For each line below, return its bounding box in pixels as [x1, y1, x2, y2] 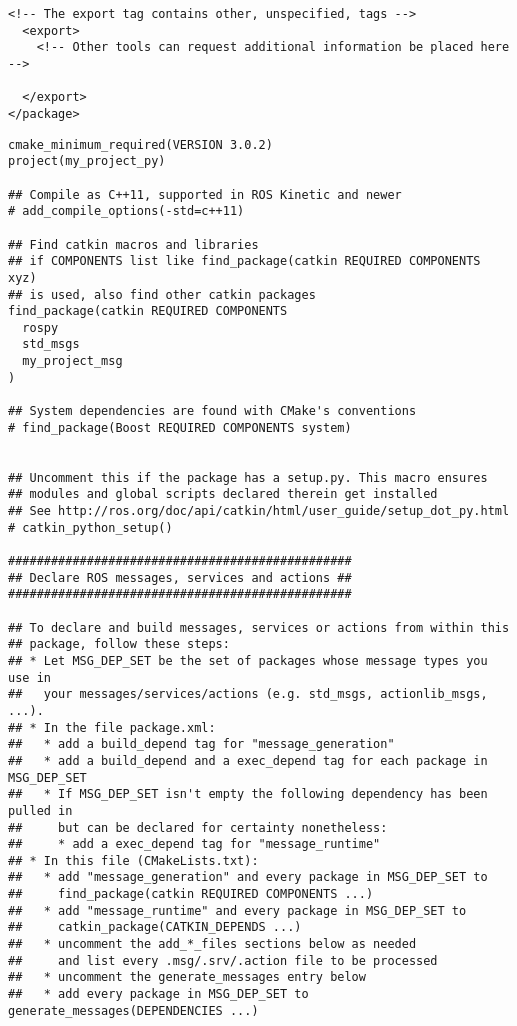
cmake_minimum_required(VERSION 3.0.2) [8, 137, 273, 152]
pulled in [8, 803, 73, 818]
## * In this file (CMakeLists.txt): [8, 853, 259, 868]
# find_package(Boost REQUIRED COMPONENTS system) [8, 420, 352, 435]
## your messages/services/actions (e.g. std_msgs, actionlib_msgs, [8, 687, 488, 702]
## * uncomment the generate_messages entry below [8, 970, 366, 985]
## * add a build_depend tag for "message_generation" [8, 737, 395, 752]
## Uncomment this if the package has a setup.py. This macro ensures [8, 470, 488, 485]
